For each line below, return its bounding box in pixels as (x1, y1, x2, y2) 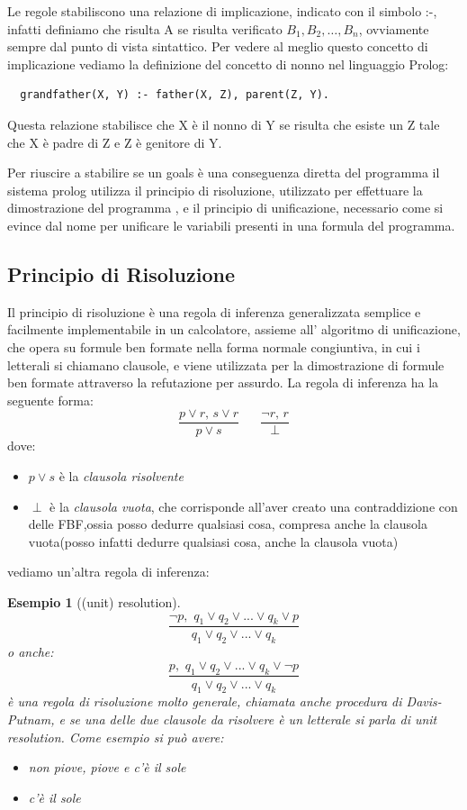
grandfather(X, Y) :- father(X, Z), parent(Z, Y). (20, 88, 329, 102)
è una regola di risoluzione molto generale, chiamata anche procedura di (7, 692, 402, 711)
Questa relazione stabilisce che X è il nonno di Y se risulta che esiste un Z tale (7, 114, 440, 133)
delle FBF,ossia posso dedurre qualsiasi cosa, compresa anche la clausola (28, 514, 427, 533)
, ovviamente (358, 19, 429, 38)
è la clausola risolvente (58, 466, 184, 485)
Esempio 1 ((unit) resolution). (7, 592, 181, 611)
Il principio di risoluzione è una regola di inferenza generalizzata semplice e (7, 302, 421, 321)
